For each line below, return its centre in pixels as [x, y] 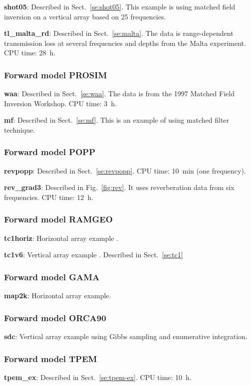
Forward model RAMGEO [58, 219]
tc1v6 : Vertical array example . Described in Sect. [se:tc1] [94, 255]
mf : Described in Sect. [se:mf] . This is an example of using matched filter [117, 120]
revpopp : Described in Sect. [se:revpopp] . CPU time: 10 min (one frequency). [125, 170]
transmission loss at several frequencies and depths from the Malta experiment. [125, 43]
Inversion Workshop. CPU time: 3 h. [61, 103]
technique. [20, 129]
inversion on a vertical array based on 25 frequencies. [85, 16]
